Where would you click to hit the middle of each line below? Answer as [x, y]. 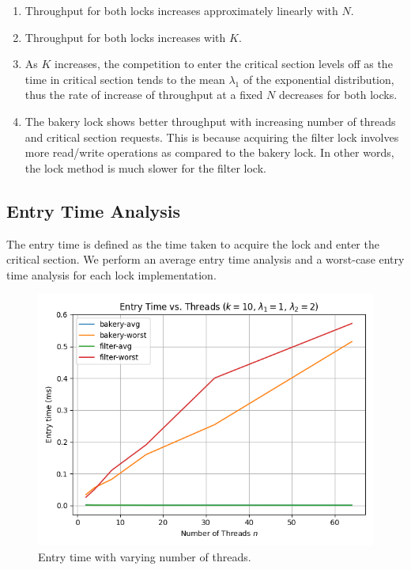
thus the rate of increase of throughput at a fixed [144, 95]
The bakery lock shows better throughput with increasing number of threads [210, 121]
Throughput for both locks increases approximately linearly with [181, 10]
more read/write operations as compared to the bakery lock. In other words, [209, 152]
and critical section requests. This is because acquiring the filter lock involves [212, 137]
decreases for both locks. [338, 95]
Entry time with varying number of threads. [145, 556]
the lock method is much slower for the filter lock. [145, 167]
